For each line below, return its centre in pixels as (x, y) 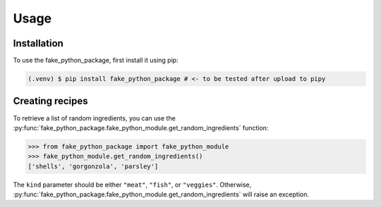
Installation (38, 43)
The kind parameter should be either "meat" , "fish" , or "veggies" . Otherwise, (132, 184)
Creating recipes (50, 101)
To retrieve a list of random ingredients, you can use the (94, 118)
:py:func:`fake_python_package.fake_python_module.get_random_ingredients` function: (141, 127)
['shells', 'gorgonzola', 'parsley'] (93, 166)
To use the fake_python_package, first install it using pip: (96, 61)
